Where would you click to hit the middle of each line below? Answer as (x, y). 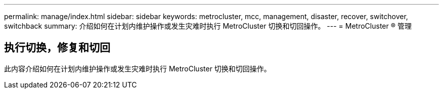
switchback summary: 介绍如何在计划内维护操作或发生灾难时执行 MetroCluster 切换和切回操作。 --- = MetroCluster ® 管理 (208, 26)
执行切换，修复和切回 (57, 48)
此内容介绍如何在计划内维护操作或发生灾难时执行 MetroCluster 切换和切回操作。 (138, 68)
